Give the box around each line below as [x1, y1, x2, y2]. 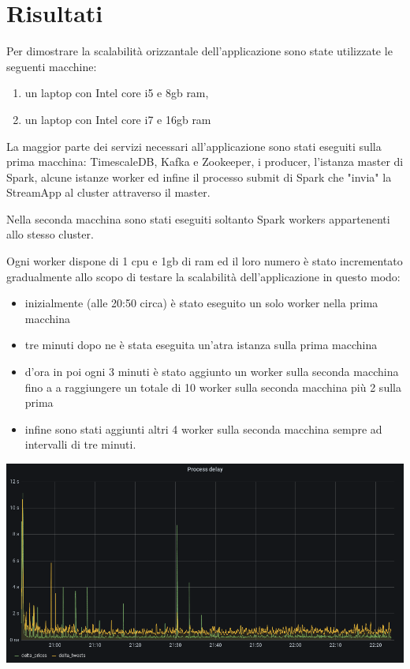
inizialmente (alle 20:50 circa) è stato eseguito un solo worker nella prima [24, 295, 378, 311]
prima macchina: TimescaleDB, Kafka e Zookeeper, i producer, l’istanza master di [6, 153, 404, 170]
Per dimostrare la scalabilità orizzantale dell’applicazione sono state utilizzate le [6, 43, 393, 59]
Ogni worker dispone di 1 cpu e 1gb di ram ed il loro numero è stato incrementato [6, 253, 403, 269]
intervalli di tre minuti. [24, 436, 136, 453]
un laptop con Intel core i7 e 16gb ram [24, 111, 211, 127]
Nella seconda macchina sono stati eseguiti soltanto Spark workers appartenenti [6, 210, 390, 227]
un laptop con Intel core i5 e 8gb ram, [24, 85, 209, 101]
